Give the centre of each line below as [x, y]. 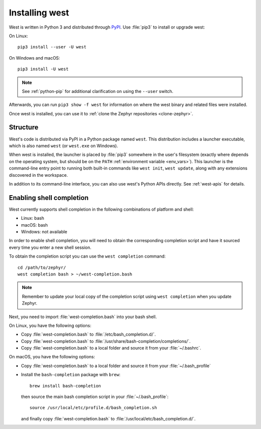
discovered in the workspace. [38, 175]
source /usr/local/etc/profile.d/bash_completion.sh [93, 408]
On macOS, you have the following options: [52, 357]
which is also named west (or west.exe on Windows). [64, 146]
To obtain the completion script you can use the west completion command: [87, 256]
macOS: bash [35, 225]
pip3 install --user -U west [52, 47]
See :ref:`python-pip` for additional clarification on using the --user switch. [98, 91]
